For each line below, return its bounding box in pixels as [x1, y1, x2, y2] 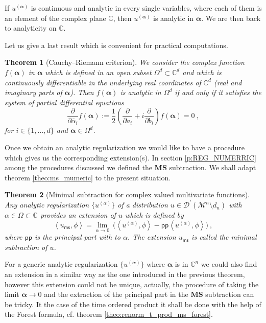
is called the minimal [191, 232, 257, 242]
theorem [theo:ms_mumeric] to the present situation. [5, 172, 171, 182]
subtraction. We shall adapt [169, 162, 256, 173]
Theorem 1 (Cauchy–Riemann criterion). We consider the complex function [5, 57, 245, 67]
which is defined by [125, 210, 184, 220]
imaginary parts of [5, 87, 62, 98]
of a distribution [117, 199, 168, 210]
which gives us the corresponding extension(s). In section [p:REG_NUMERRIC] [5, 152, 256, 163]
